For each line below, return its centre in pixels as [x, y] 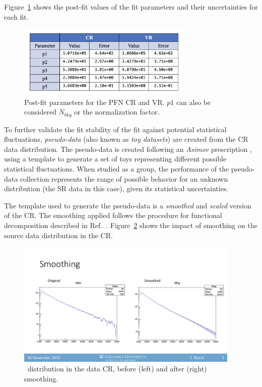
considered [40, 112]
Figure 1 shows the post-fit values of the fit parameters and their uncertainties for [131, 7]
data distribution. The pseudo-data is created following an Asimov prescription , [128, 149]
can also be [193, 102]
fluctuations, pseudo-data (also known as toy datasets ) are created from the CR [126, 139]
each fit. [16, 16]
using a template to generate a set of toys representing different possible [115, 159]
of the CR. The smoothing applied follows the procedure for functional [113, 215]
